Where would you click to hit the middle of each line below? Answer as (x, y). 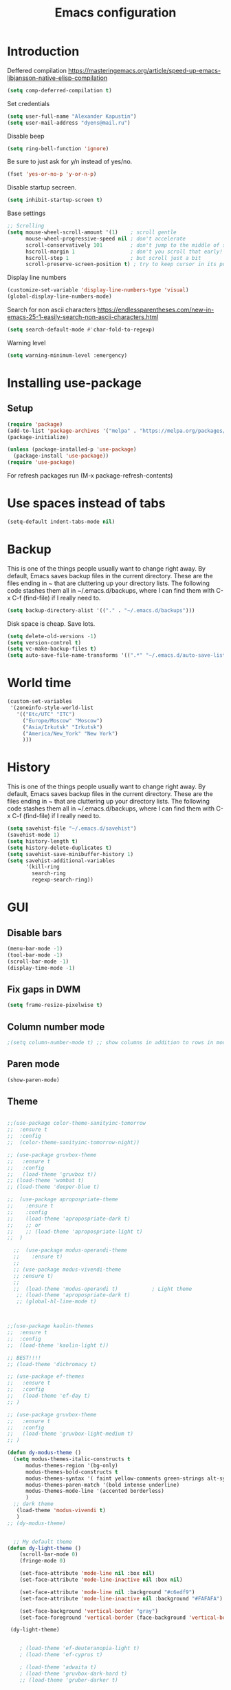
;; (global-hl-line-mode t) (56, 1302)
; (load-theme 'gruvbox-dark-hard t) (74, 1673)
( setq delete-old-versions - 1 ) (52, 636)
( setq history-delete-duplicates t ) (59, 848)
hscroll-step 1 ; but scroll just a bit (113, 258)
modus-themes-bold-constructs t (71, 1472)
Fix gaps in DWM (44, 989)
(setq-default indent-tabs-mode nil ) (61, 522)
